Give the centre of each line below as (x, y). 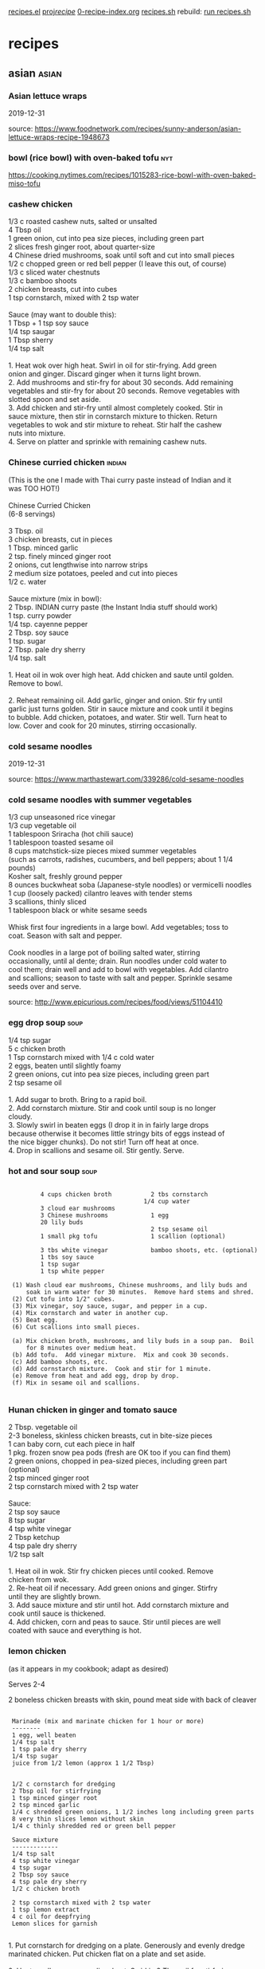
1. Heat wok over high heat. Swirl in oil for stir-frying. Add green (113, 365)
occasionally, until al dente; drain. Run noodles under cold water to (117, 961)
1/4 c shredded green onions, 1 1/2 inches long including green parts (133, 1812)
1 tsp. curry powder (40, 615)
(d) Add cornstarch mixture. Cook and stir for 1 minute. (112, 1368)
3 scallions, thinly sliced (47, 902)
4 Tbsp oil (25, 230)
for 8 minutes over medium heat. (81, 1348)
